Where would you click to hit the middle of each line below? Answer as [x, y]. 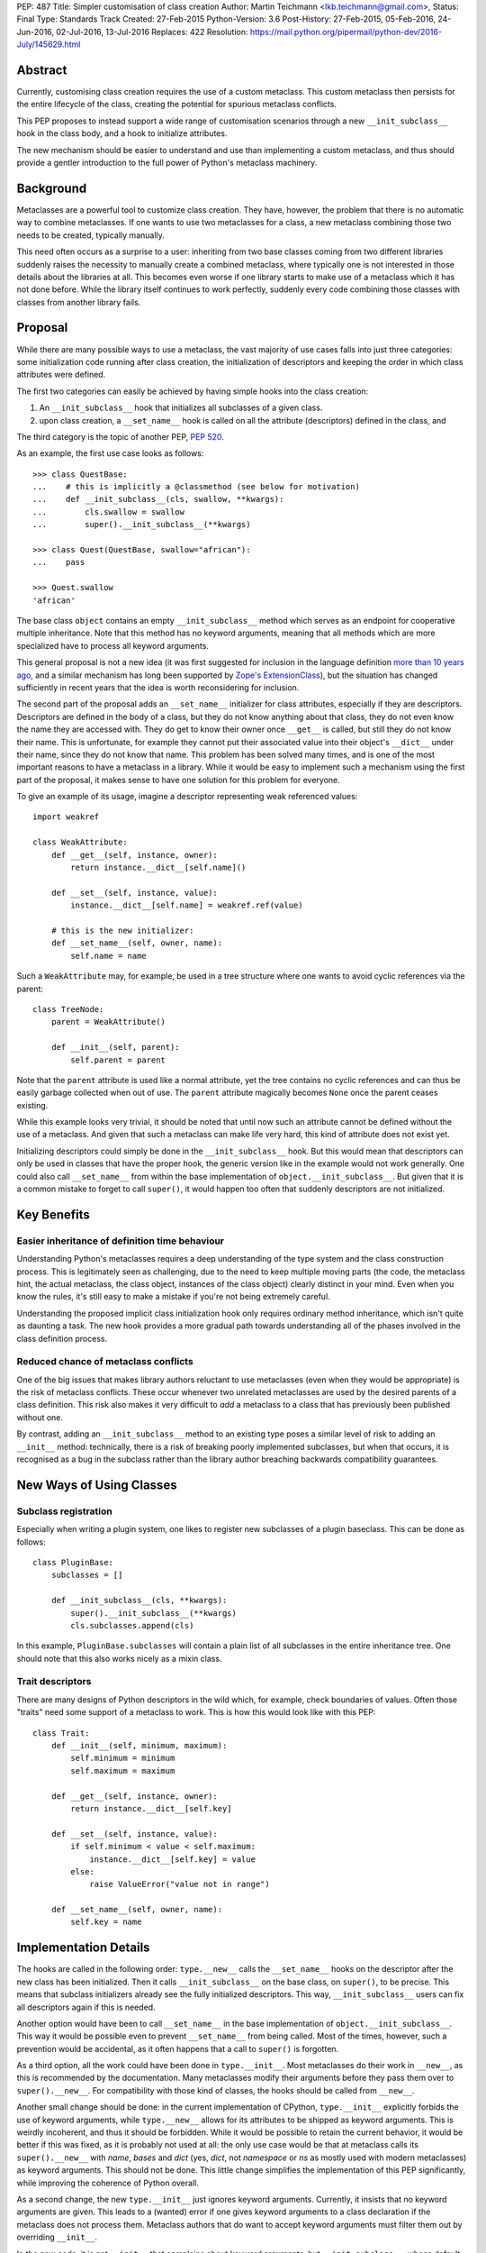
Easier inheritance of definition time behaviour [121, 1241]
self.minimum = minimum [123, 1758]
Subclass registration [64, 1511]
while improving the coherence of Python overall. [108, 2183]
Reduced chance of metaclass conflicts [105, 1362]
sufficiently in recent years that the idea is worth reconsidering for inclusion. [158, 687]
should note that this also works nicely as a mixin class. [119, 1658]
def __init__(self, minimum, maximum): [139, 1745]
